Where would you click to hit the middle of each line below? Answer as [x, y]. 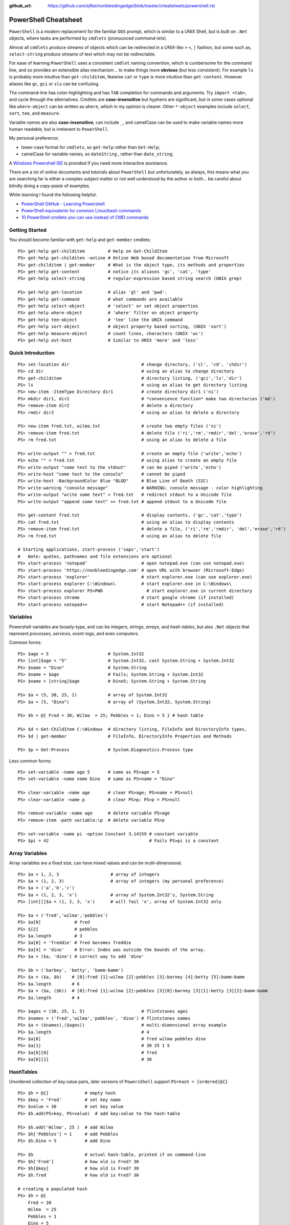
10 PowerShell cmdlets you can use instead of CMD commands [85, 218]
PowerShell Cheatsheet [46, 20]
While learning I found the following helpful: [53, 195]
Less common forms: [30, 761]
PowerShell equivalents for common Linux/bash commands [81, 210]
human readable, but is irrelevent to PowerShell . [59, 129]
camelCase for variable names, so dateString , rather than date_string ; [97, 154]
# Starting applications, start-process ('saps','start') [89, 550]
